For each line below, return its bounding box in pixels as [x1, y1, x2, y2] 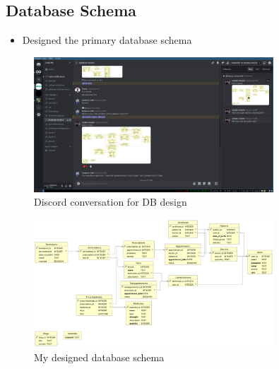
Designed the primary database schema [22, 33, 192, 47]
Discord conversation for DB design [34, 194, 187, 209]
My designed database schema [34, 349, 165, 364]
